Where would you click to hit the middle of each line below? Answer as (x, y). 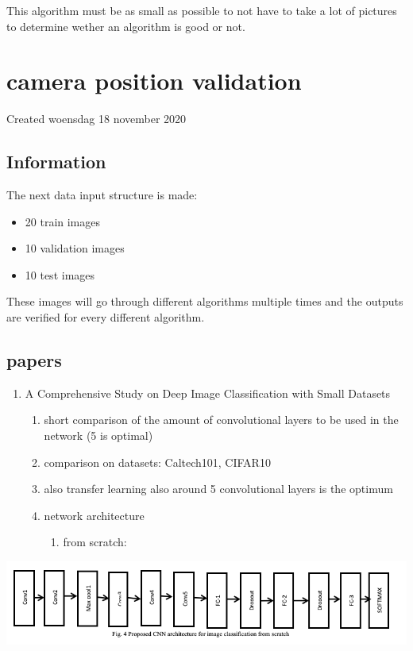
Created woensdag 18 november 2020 (96, 119)
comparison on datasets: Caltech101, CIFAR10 (157, 462)
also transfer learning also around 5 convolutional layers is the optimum (218, 489)
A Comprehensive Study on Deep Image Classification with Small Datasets (208, 393)
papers (34, 360)
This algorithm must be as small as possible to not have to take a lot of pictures (202, 10)
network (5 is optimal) (98, 435)
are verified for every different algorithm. (106, 317)
